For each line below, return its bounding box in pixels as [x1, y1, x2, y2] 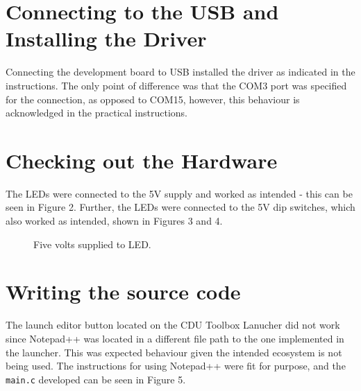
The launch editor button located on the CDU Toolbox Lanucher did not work [6, 318, 340, 332]
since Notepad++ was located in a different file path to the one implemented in [6, 331, 344, 345]
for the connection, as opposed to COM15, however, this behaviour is [6, 92, 300, 106]
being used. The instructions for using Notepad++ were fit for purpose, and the [6, 358, 346, 373]
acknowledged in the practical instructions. [6, 105, 187, 120]
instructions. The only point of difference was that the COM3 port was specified [6, 78, 347, 92]
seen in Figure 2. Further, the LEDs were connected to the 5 [6, 200, 263, 214]
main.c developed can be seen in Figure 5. [6, 372, 186, 386]
